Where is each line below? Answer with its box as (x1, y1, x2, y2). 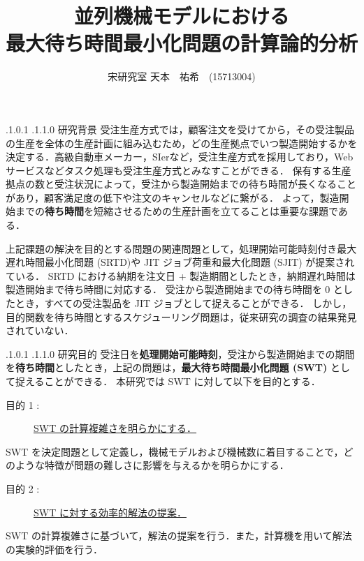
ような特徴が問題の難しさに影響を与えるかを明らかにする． (15, 458, 289, 472)
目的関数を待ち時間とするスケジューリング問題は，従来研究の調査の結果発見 (6, 309, 357, 324)
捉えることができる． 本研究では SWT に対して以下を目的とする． (15, 374, 321, 388)
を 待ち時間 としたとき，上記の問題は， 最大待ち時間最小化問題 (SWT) (6, 360, 328, 375)
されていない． (6, 323, 74, 338)
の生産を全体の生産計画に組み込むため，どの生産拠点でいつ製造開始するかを (6, 135, 358, 150)
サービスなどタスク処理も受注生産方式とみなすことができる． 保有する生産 (6, 163, 351, 177)
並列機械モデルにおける (73, 1, 289, 30)
